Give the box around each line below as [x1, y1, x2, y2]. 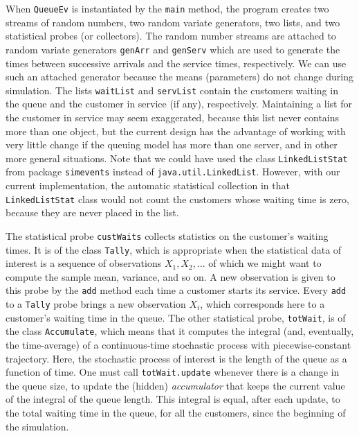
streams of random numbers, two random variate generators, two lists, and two [6, 15, 340, 29]
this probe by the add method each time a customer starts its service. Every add [6, 283, 347, 297]
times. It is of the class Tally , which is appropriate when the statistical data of [6, 242, 342, 256]
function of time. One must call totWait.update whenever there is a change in [6, 365, 340, 379]
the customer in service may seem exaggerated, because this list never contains [6, 110, 340, 124]
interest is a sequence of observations [6, 256, 162, 270]
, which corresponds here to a [200, 297, 325, 311]
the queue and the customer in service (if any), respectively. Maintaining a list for [6, 96, 352, 111]
